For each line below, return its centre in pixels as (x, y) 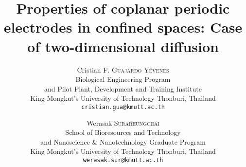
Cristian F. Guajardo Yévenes (123, 69)
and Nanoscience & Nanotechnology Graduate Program (123, 141)
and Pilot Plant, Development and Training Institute (123, 88)
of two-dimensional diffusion (123, 46)
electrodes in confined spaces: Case (123, 27)
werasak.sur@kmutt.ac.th (123, 160)
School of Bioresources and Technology (123, 132)
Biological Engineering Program (123, 79)
